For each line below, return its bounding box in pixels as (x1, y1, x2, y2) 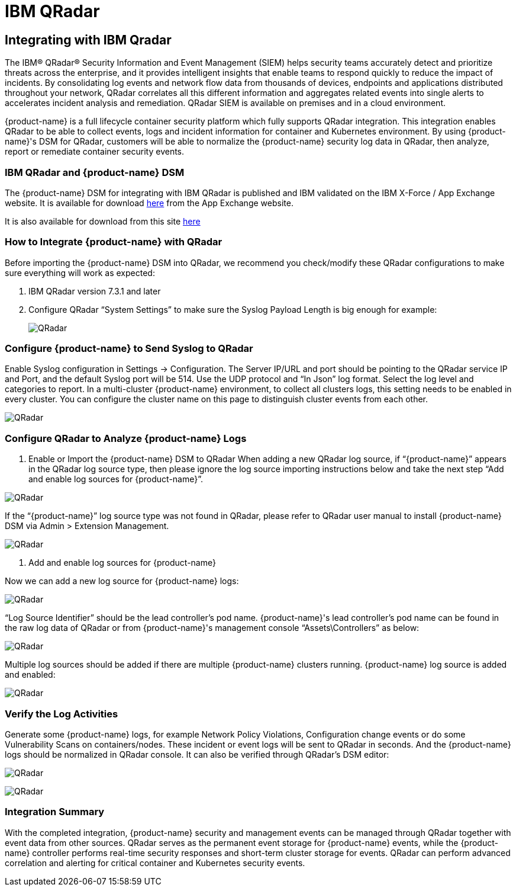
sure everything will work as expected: (5, 267, 155, 278)
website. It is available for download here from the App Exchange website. (5, 197, 294, 208)
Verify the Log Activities (5, 707, 118, 720)
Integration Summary (5, 806, 105, 818)
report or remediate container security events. (5, 146, 185, 157)
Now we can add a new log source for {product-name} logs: (5, 576, 239, 586)
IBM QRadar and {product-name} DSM (5, 166, 185, 178)
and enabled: (5, 669, 56, 680)
